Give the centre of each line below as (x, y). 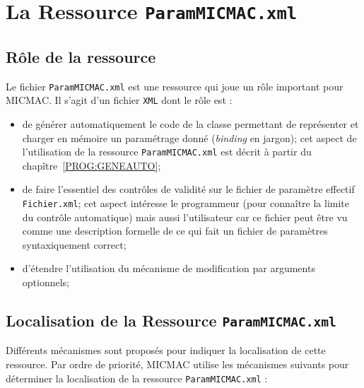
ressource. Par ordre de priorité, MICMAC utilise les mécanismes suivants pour (177, 364)
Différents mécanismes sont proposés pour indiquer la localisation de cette (166, 350)
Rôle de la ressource (81, 56)
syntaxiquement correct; (74, 244)
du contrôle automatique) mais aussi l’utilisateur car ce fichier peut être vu (185, 217)
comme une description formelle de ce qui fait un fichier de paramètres (175, 231)
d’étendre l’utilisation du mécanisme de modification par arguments (169, 268)
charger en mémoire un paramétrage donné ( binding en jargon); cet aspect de (189, 137)
